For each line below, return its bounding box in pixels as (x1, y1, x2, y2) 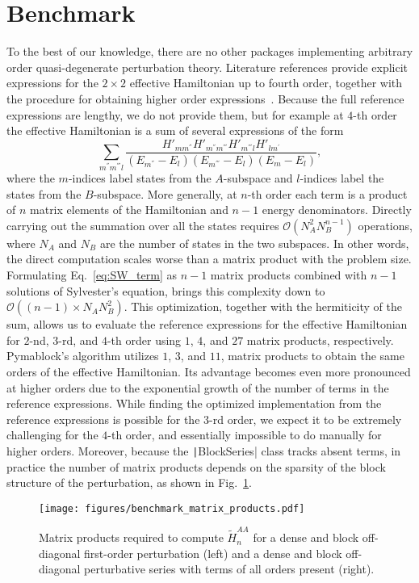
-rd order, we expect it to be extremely (209, 410, 402, 427)
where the (6, 170, 55, 187)
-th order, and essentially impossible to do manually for (107, 426, 382, 443)
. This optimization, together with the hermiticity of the (124, 298, 403, 315)
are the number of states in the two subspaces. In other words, (99, 234, 409, 251)
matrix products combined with (210, 266, 367, 283)
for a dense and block (253, 529, 359, 546)
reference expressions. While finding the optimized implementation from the (6, 395, 382, 412)
